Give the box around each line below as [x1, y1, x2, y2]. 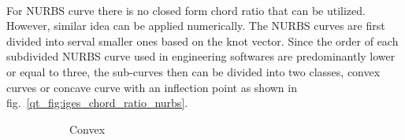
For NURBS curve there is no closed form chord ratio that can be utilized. [6, 2, 366, 18]
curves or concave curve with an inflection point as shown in [6, 79, 297, 95]
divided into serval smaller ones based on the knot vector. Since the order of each [6, 32, 399, 49]
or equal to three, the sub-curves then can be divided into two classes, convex [6, 63, 381, 79]
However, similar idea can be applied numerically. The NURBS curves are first [6, 17, 385, 34]
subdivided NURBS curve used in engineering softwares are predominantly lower [6, 48, 396, 64]
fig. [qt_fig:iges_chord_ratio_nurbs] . [6, 94, 188, 111]
